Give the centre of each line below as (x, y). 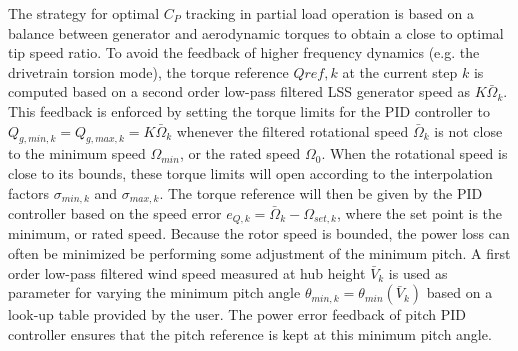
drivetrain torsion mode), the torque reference (148, 71)
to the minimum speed (77, 153)
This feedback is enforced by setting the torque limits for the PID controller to (249, 110)
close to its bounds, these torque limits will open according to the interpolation (250, 172)
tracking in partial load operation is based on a (329, 13)
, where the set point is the (420, 213)
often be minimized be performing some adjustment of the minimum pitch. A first (259, 253)
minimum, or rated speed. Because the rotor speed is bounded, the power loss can (259, 233)
